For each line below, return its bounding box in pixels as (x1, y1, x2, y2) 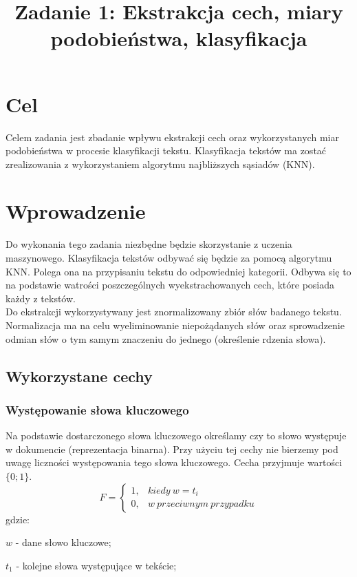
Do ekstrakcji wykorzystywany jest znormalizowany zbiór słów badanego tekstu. (6, 304, 342, 319)
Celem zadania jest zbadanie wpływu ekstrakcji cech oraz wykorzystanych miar (6, 129, 339, 144)
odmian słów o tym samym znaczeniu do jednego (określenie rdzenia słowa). (6, 331, 326, 346)
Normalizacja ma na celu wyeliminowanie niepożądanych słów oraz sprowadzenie (6, 317, 345, 332)
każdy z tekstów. (6, 291, 76, 305)
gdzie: (6, 512, 30, 526)
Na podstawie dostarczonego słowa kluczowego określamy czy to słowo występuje (6, 428, 347, 443)
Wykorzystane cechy (6, 365, 153, 386)
